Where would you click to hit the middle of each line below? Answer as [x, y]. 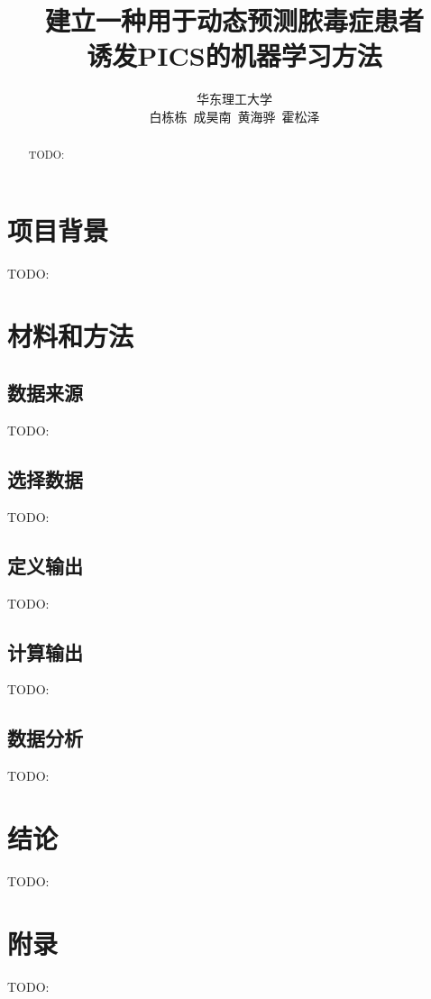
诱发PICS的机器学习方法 [234, 55]
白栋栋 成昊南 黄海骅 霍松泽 [234, 116]
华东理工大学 [234, 99]
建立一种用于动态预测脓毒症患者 [234, 20]
